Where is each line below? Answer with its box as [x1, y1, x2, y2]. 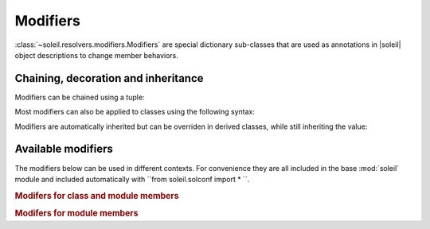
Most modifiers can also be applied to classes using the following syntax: [14, 107, 255, 117]
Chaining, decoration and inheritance [14, 72, 204, 85]
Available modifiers [14, 142, 113, 156]
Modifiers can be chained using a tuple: [14, 92, 145, 102]
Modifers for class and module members [14, 190, 179, 201]
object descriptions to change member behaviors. [14, 50, 179, 60]
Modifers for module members [14, 208, 139, 219]
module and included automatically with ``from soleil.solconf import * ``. [14, 174, 250, 184]
